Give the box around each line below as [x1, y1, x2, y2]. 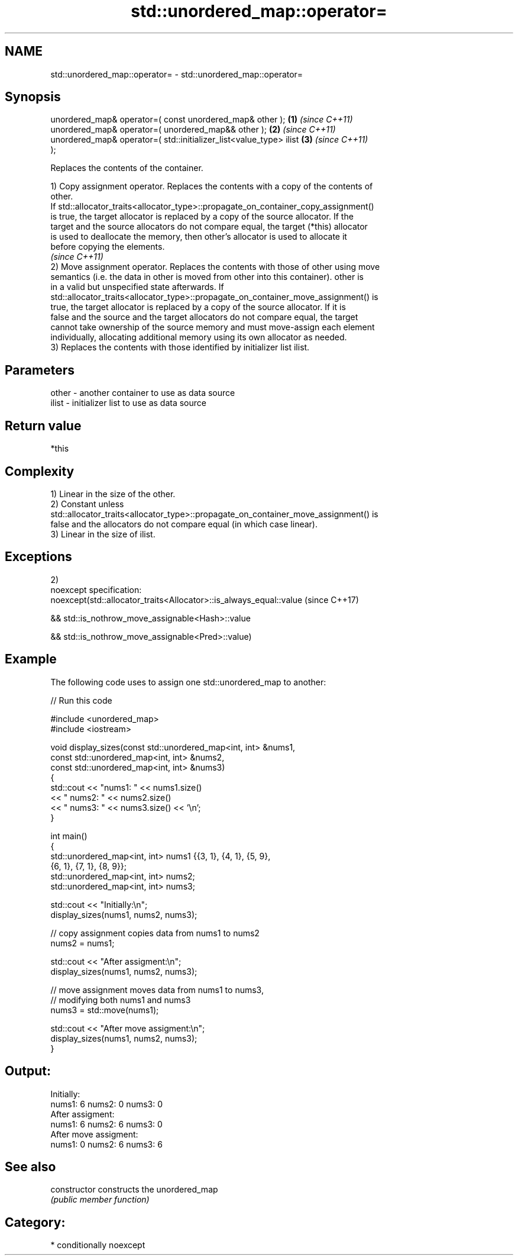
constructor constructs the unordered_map [50, 1184, 218, 1195]
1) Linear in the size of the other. [50, 488, 176, 499]
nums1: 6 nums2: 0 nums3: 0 [50, 1098, 163, 1109]
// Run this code [50, 695, 112, 705]
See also [5, 1159, 56, 1174]
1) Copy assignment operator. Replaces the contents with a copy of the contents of [50, 181, 373, 192]
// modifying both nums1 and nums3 [50, 994, 191, 1005]
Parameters [5, 362, 75, 378]
